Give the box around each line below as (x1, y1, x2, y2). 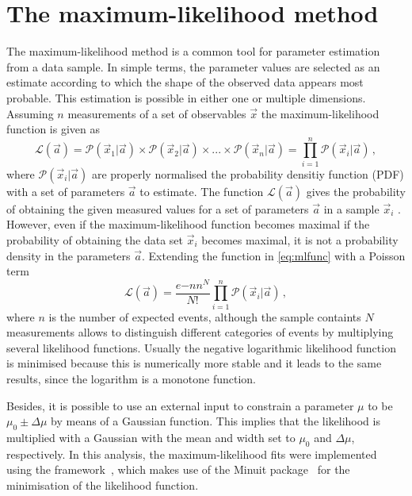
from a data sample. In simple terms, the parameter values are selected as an (6, 58, 380, 75)
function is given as (6, 121, 100, 137)
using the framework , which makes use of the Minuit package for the (6, 461, 350, 478)
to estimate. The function (139, 183, 264, 199)
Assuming (6, 105, 54, 121)
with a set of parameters (6, 183, 125, 199)
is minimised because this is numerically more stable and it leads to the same (6, 355, 382, 371)
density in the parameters (6, 247, 131, 263)
